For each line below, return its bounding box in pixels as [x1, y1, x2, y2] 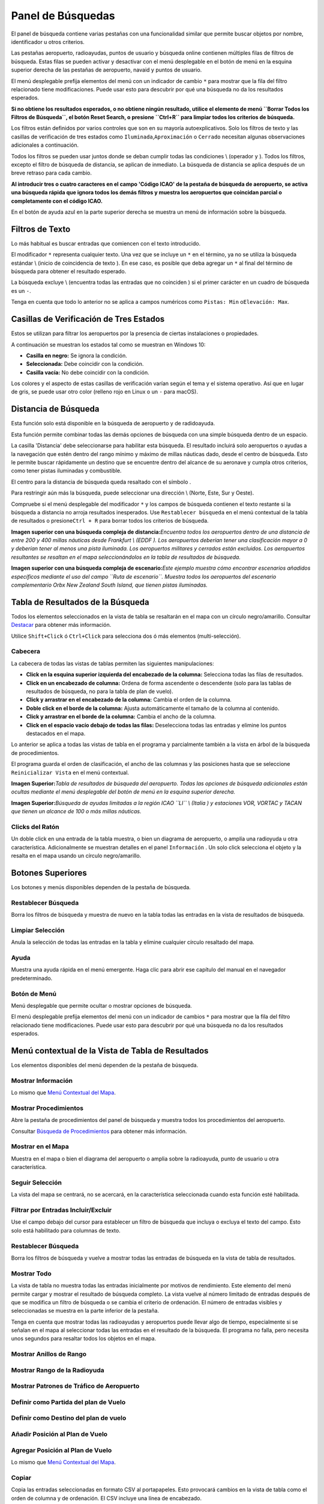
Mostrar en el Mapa [11, 1142, 69, 1151]
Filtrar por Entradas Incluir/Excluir [11, 1206, 112, 1215]
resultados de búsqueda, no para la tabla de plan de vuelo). [26, 688, 173, 695]
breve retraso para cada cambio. [11, 169, 92, 177]
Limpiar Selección [11, 926, 65, 934]
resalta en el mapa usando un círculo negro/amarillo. [11, 852, 142, 860]
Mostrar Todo [11, 1269, 52, 1278]
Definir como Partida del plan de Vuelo [11, 1398, 126, 1406]
